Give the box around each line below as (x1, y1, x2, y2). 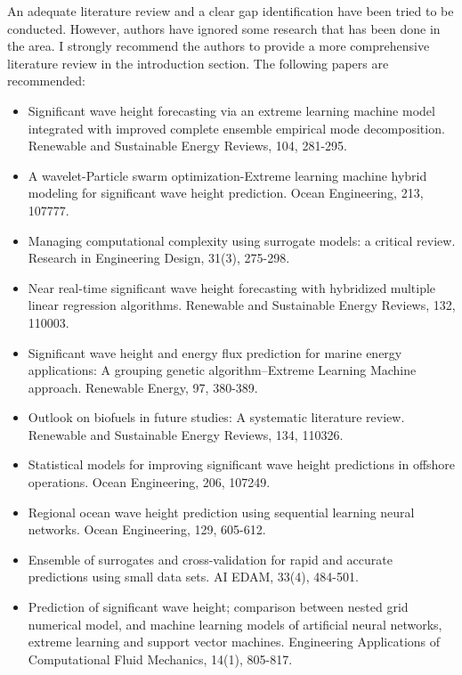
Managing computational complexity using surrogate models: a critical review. (28, 231, 456, 249)
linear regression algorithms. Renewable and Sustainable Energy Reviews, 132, (28, 296, 456, 314)
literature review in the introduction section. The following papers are (7, 53, 389, 72)
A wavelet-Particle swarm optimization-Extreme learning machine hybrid (28, 166, 427, 184)
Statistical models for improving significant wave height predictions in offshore (28, 455, 456, 474)
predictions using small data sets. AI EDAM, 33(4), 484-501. (28, 567, 359, 586)
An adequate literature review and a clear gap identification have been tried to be (7, 2, 454, 20)
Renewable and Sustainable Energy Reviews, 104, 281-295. (28, 136, 347, 155)
